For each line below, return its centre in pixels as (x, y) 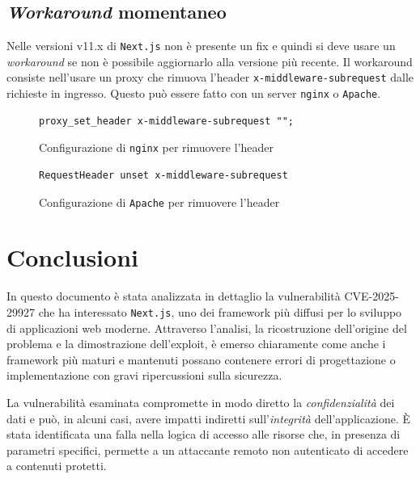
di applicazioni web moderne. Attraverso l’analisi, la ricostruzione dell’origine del (207, 328)
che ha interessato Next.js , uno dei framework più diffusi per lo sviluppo (220, 311)
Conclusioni (72, 257)
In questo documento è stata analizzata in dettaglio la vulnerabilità (174, 296)
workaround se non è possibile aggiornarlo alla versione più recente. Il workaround (210, 61)
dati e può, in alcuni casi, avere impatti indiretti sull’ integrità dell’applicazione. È (209, 418)
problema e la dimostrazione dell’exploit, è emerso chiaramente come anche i (196, 344)
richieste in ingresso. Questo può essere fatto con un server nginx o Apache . (194, 93)
